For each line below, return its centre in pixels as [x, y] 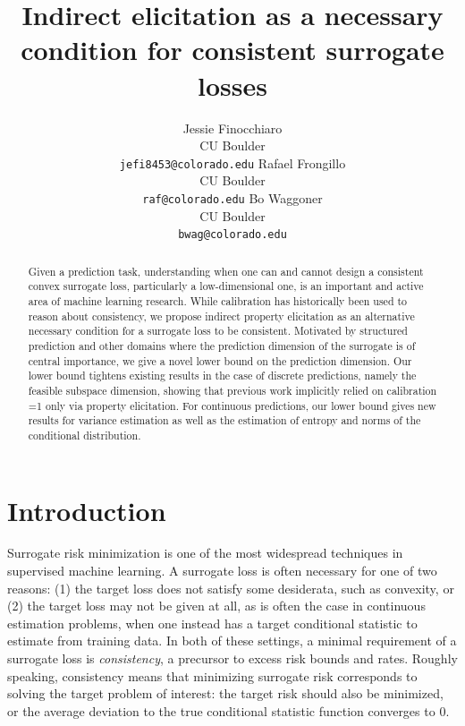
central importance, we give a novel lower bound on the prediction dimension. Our [220, 360]
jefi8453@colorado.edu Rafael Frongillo [232, 162]
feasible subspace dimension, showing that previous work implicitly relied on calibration [232, 390]
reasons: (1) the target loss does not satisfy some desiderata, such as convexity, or [231, 588]
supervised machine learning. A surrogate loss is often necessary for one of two [222, 571]
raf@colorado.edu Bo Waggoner [232, 197]
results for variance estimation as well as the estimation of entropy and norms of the [224, 420]
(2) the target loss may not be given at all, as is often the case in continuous [216, 606]
